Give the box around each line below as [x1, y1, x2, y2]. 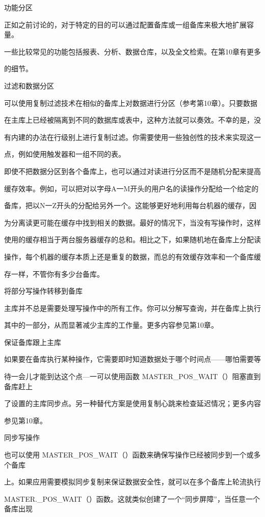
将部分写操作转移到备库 [4, 285, 83, 296]
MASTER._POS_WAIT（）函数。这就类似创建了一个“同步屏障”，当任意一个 [4, 493, 260, 504]
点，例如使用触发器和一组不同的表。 [4, 149, 125, 159]
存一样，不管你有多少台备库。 [4, 268, 104, 279]
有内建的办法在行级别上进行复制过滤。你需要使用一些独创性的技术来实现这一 [4, 131, 261, 142]
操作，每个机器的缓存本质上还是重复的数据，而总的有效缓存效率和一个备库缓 [4, 251, 261, 262]
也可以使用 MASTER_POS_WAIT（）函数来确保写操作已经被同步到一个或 [4, 449, 254, 460]
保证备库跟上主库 [4, 336, 61, 347]
